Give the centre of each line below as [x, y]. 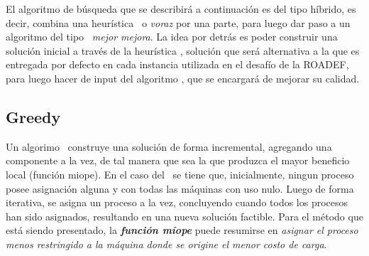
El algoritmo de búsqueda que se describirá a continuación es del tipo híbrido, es [181, 9]
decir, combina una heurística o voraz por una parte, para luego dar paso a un [178, 22]
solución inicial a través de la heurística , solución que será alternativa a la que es [183, 50]
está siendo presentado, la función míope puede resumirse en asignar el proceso [182, 230]
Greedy [33, 116]
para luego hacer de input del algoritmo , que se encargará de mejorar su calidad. [183, 78]
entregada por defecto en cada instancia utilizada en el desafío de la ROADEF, [177, 64]
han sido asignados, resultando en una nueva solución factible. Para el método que [184, 216]
